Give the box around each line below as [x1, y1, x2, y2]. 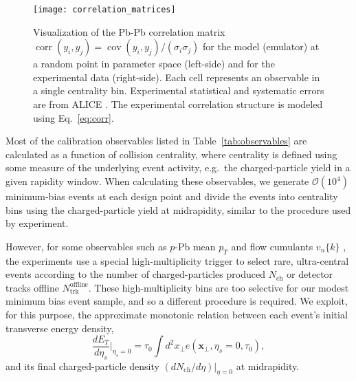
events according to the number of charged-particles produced [5, 267, 265, 281]
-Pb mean [175, 239, 216, 253]
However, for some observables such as [5, 239, 167, 253]
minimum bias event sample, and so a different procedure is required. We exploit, [5, 294, 348, 308]
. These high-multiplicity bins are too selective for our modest [88, 280, 349, 294]
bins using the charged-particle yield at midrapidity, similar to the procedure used [5, 202, 351, 217]
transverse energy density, [5, 320, 114, 335]
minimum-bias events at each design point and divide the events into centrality [5, 189, 338, 203]
